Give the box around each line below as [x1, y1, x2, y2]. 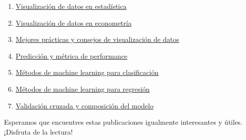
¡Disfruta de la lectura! [4, 126, 73, 137]
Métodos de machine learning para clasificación [15, 67, 159, 77]
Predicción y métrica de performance [15, 50, 128, 61]
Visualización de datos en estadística [15, 1, 127, 11]
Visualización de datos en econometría [15, 17, 132, 28]
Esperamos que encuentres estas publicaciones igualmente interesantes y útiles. [4, 117, 243, 127]
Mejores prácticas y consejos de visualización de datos [15, 34, 179, 44]
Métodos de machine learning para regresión [15, 83, 150, 94]
